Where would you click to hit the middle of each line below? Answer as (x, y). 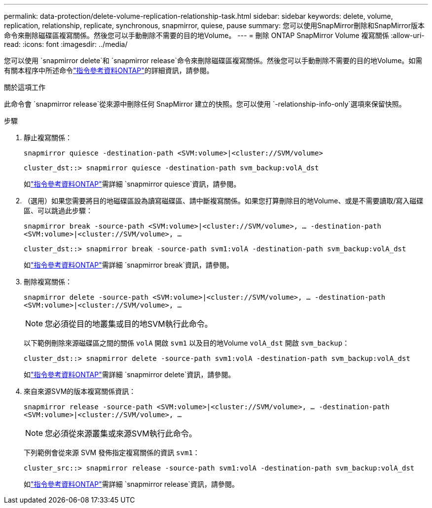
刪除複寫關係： (48, 282)
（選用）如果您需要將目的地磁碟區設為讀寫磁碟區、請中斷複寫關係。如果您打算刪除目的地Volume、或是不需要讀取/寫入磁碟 (224, 201)
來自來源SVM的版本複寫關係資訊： (80, 391)
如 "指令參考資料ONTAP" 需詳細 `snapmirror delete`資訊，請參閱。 (129, 374)
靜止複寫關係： (48, 137)
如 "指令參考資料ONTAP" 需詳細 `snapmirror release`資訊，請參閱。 (131, 484)
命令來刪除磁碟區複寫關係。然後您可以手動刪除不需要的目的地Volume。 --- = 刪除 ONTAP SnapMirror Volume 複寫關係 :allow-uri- (214, 35)
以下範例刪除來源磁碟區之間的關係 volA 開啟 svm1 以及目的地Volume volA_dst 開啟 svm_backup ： (187, 343)
